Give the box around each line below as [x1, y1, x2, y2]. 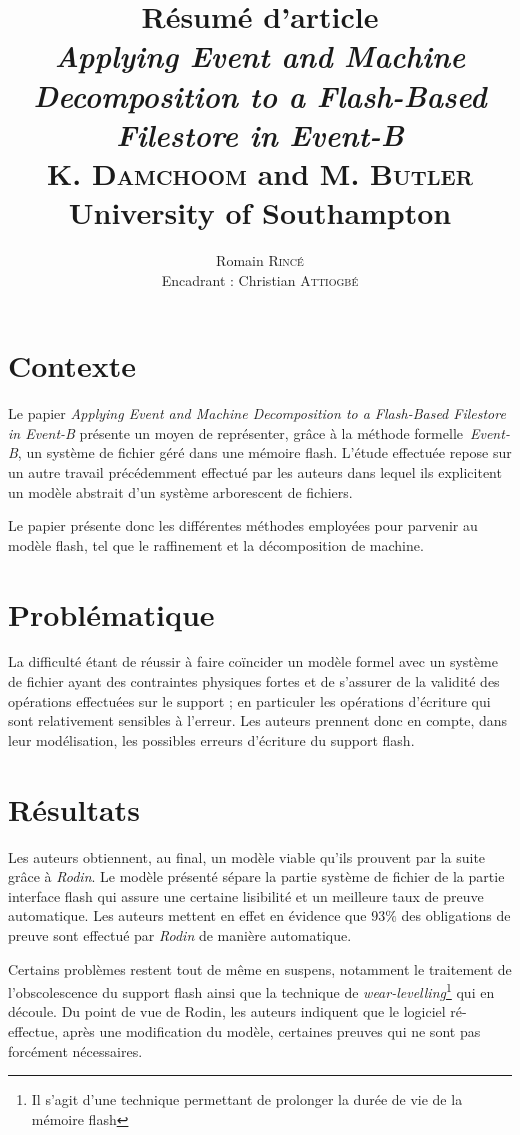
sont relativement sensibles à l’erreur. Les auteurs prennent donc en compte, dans [8, 710, 508, 731]
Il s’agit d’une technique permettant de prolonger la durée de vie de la [31, 1089, 463, 1110]
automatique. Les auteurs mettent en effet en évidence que [8, 905, 367, 926]
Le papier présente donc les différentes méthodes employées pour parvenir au [8, 515, 478, 536]
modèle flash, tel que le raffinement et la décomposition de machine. [8, 534, 424, 555]
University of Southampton [68, 192, 452, 233]
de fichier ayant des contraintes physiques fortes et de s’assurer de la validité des [8, 671, 500, 692]
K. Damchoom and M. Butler [47, 152, 473, 193]
